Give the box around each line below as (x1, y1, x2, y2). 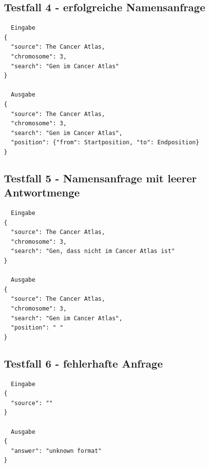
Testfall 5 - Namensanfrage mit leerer (4, 170, 197, 185)
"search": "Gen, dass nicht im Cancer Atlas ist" (11, 248, 175, 255)
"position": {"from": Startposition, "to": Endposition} (11, 139, 199, 146)
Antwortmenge (4, 185, 80, 200)
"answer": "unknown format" (11, 447, 102, 454)
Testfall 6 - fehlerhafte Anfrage (4, 355, 163, 370)
